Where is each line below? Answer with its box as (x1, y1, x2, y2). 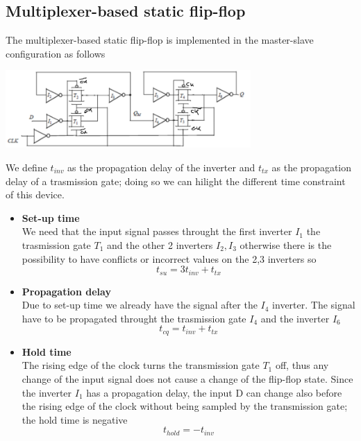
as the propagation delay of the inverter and (67, 160, 255, 175)
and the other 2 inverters (107, 238, 213, 252)
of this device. (6, 187, 65, 202)
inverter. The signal (272, 297, 355, 312)
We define (6, 160, 47, 175)
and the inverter (260, 311, 330, 325)
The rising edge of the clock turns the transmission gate (22, 358, 260, 372)
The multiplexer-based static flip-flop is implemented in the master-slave (6, 33, 314, 47)
